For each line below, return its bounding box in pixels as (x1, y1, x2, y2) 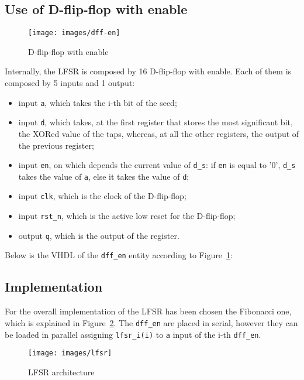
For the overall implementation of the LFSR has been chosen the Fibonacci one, (5, 305, 292, 317)
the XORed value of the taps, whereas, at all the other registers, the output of (18, 127, 299, 139)
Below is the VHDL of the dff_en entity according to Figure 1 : (5, 249, 233, 261)
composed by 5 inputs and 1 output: (5, 77, 135, 89)
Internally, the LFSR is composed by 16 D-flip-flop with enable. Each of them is (5, 65, 292, 77)
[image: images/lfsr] (28, 349, 112, 358)
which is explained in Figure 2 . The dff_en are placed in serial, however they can (5, 316, 298, 328)
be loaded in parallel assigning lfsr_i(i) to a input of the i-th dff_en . (5, 328, 261, 340)
